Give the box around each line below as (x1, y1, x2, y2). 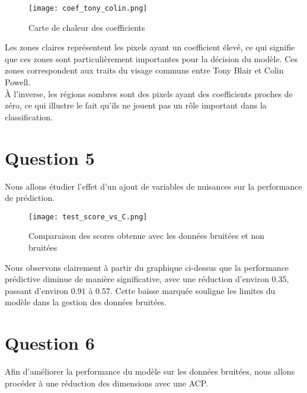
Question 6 (5, 331, 95, 355)
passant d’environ (5, 284, 69, 296)
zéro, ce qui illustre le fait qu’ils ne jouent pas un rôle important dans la (5, 99, 267, 111)
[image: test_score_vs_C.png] (28, 212, 148, 221)
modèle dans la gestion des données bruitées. (5, 296, 167, 308)
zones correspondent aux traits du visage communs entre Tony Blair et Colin (5, 64, 284, 76)
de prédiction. (5, 191, 55, 204)
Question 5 (5, 145, 95, 170)
